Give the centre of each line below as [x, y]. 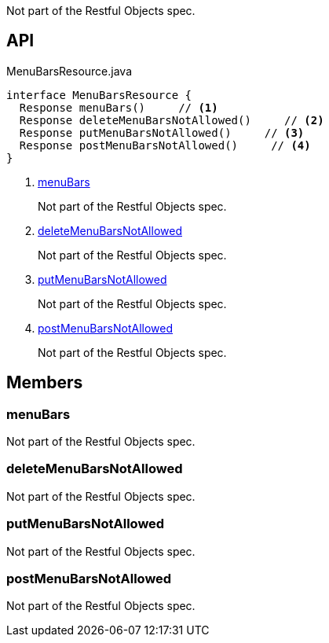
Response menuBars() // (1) [119, 107]
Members [45, 383]
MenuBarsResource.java [69, 71]
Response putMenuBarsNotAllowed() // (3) [162, 132]
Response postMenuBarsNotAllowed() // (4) [165, 145]
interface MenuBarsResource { [99, 95]
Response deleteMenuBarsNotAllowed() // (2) [172, 120]
